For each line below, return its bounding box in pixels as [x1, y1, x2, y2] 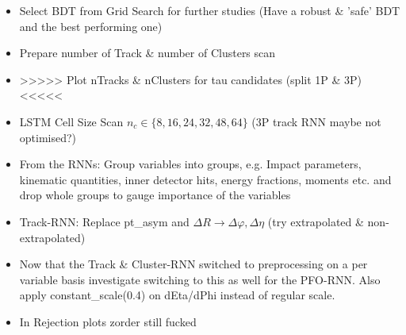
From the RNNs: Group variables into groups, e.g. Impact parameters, [19, 156, 362, 172]
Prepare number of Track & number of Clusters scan [19, 44, 276, 61]
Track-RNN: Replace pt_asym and [19, 213, 190, 229]
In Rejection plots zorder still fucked [19, 313, 197, 329]
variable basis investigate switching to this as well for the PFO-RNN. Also [19, 271, 381, 287]
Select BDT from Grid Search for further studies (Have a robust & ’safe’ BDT [19, 2, 400, 18]
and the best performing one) [19, 17, 163, 34]
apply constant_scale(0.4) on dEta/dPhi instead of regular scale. [19, 287, 335, 303]
